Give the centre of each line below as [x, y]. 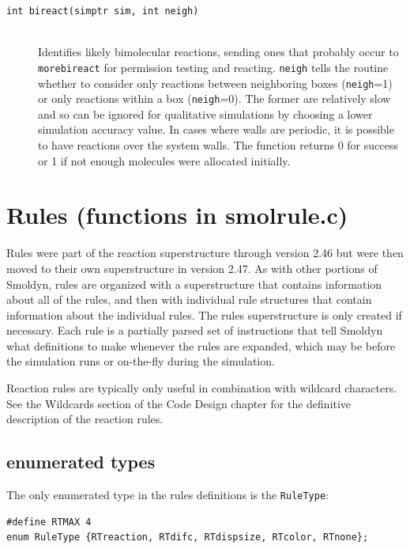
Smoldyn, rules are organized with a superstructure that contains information [194, 284]
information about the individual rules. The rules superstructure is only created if [204, 314]
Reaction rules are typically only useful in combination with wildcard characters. [202, 388]
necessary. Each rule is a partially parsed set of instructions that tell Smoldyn [195, 330]
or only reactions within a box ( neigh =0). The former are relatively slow [214, 98]
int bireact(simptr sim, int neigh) [103, 11]
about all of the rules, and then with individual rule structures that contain [189, 299]
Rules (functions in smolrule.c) [177, 215]
